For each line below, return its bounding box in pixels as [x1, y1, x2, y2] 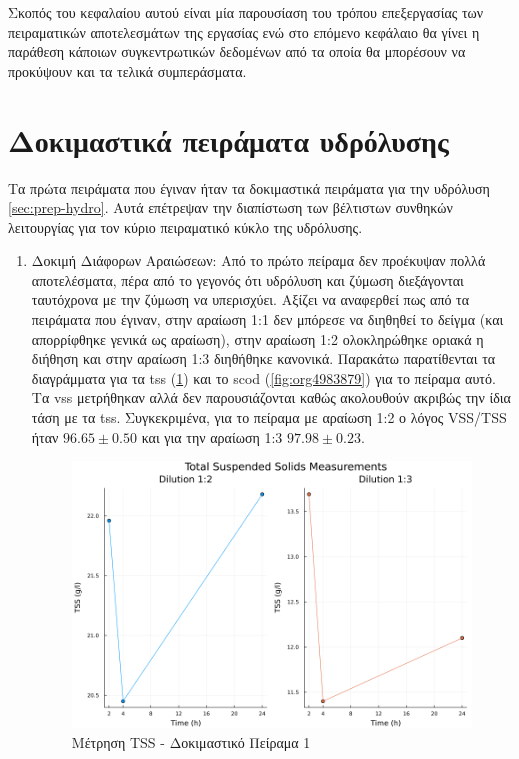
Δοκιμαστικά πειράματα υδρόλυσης [8, 119, 449, 160]
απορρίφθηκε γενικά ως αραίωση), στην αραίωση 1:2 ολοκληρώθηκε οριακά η [31, 328, 484, 349]
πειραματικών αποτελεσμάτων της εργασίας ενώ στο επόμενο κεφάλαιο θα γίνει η [8, 21, 480, 42]
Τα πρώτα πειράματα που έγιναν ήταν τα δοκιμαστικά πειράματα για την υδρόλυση [8, 177, 490, 198]
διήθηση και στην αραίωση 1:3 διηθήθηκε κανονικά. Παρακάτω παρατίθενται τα [31, 348, 496, 369]
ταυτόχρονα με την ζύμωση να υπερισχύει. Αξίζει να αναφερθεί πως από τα [31, 289, 470, 310]
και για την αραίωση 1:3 [141, 426, 283, 447]
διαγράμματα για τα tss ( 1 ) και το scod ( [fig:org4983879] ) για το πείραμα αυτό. [31, 367, 496, 388]
